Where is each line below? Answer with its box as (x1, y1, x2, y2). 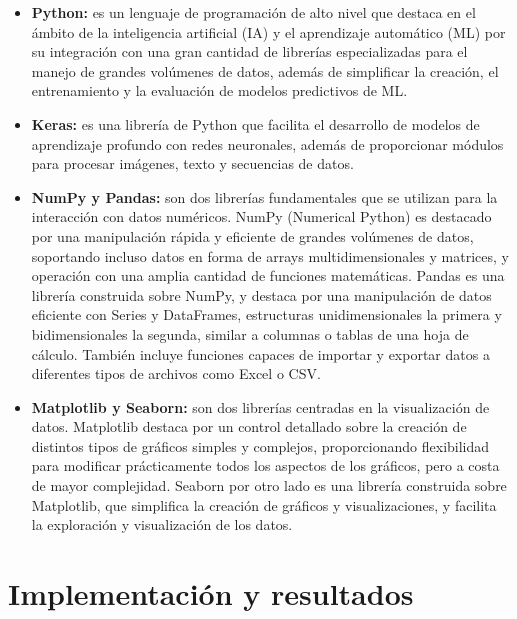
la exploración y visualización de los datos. (31, 514, 293, 535)
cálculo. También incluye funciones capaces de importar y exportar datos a (31, 343, 490, 364)
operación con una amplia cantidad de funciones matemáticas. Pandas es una (31, 265, 505, 286)
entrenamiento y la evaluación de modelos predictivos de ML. (31, 80, 408, 101)
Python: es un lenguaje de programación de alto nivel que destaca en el (31, 2, 476, 22)
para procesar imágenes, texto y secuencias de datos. (31, 153, 354, 174)
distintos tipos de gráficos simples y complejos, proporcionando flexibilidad (31, 435, 490, 456)
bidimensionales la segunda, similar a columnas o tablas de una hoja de (31, 323, 469, 344)
